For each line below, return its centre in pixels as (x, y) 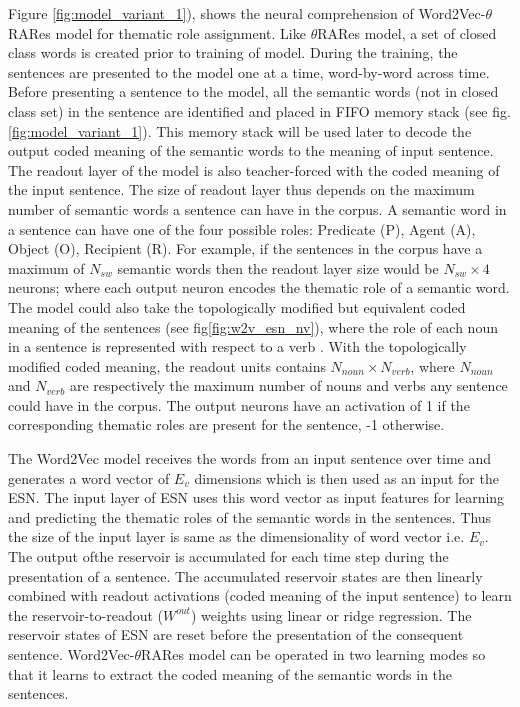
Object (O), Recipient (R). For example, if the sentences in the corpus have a (245, 248)
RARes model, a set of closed (407, 32)
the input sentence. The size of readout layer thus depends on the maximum (241, 189)
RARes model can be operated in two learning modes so (313, 654)
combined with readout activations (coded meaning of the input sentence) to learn (260, 595)
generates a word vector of (89, 477)
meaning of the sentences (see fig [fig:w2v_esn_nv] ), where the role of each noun (253, 326)
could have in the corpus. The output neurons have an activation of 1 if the (239, 404)
